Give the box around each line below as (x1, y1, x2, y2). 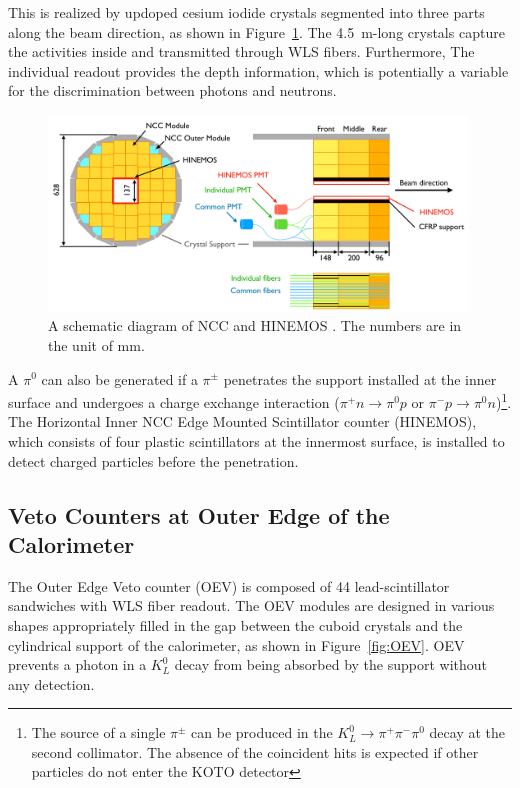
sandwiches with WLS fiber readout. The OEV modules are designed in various (8, 595, 495, 616)
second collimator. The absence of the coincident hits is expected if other (31, 741, 479, 762)
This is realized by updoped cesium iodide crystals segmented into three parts (8, 2, 485, 22)
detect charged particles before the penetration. (8, 450, 299, 471)
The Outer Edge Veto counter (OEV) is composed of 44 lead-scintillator (8, 575, 450, 596)
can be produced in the (191, 722, 333, 743)
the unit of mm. (48, 334, 145, 355)
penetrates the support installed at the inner (223, 368, 497, 389)
